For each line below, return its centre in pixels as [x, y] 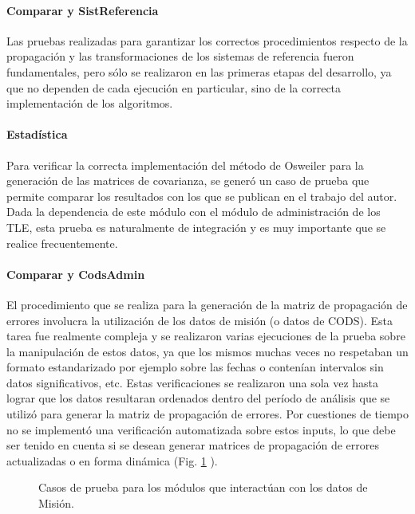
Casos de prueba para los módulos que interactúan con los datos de [203, 487]
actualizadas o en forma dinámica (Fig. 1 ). [112, 460]
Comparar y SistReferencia [83, 10]
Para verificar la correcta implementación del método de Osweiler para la [185, 165]
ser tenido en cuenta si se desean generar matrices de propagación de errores [193, 445]
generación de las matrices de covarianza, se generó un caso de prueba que [188, 180]
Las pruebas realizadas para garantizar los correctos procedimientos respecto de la [207, 40]
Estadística [37, 134]
